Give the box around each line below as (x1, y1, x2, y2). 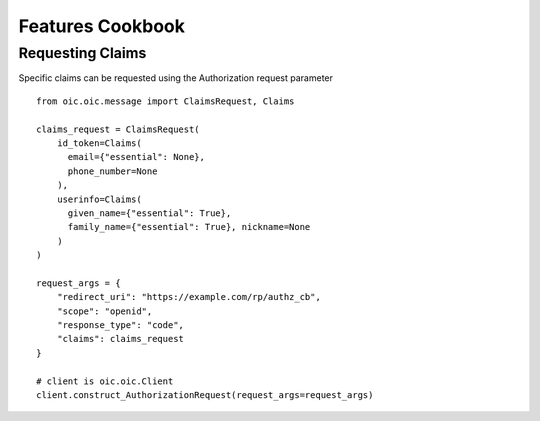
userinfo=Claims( (56, 193, 142, 205)
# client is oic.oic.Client (36, 375, 174, 387)
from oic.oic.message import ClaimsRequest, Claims (36, 95, 295, 107)
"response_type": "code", (56, 320, 185, 331)
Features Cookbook (18, 15, 185, 37)
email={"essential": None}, (67, 151, 205, 163)
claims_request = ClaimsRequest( (36, 123, 200, 135)
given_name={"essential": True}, (67, 207, 232, 219)
